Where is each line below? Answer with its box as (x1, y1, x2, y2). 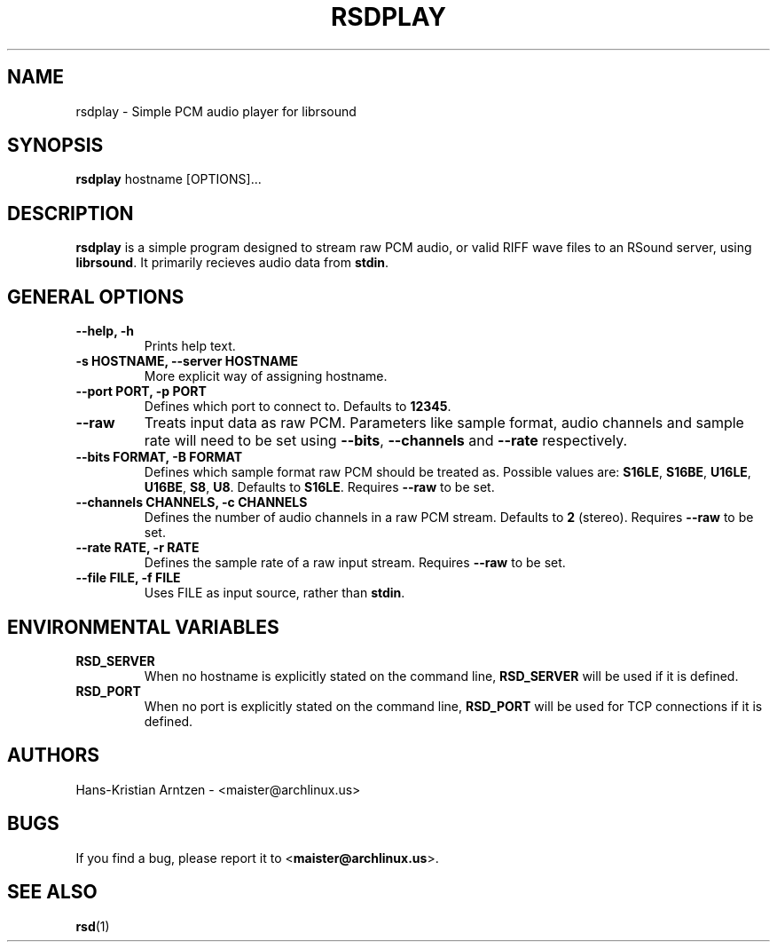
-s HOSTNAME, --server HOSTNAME (75, 353, 299, 369)
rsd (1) (75, 918, 110, 934)
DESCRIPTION (7, 202, 134, 225)
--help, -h (75, 323, 134, 339)
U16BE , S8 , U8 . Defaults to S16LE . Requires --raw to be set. (144, 479, 495, 495)
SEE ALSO (7, 881, 98, 904)
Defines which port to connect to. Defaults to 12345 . (144, 399, 451, 415)
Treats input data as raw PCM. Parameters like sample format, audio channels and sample (144, 414, 744, 432)
